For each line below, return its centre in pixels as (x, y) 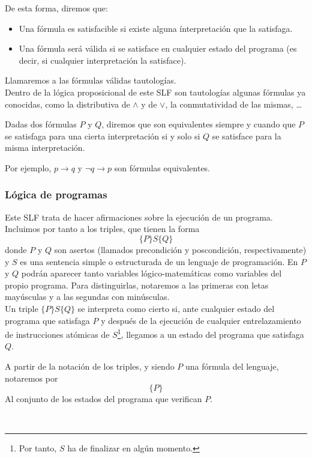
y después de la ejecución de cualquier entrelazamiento (201, 320)
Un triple (22, 308)
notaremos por (31, 378)
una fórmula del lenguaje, (232, 366)
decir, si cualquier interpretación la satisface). (103, 60)
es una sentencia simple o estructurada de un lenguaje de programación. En (159, 261)
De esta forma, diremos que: (56, 8)
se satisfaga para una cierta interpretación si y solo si (103, 136)
